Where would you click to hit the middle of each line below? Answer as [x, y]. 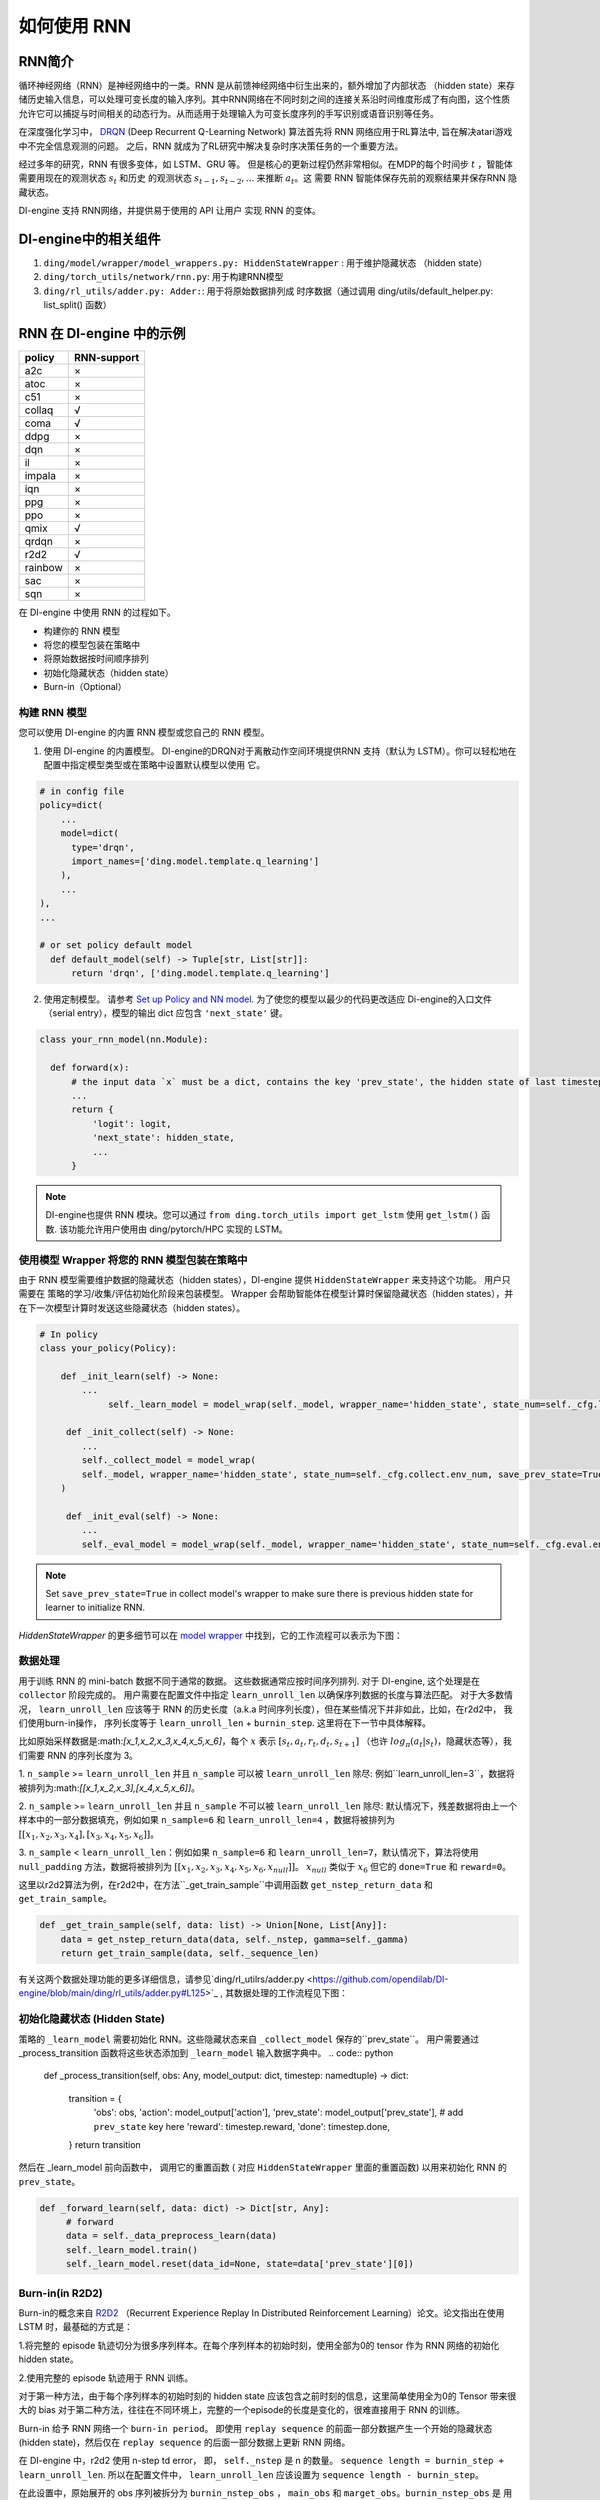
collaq [39, 410]
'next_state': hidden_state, [163, 1138]
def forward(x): [90, 1068]
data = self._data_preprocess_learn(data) [171, 2236]
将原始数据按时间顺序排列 [96, 659]
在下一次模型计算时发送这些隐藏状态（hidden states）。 [132, 1307]
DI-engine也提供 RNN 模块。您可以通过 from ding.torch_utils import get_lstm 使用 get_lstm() [262, 1215]
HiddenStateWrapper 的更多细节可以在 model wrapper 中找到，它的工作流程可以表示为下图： [211, 1635]
